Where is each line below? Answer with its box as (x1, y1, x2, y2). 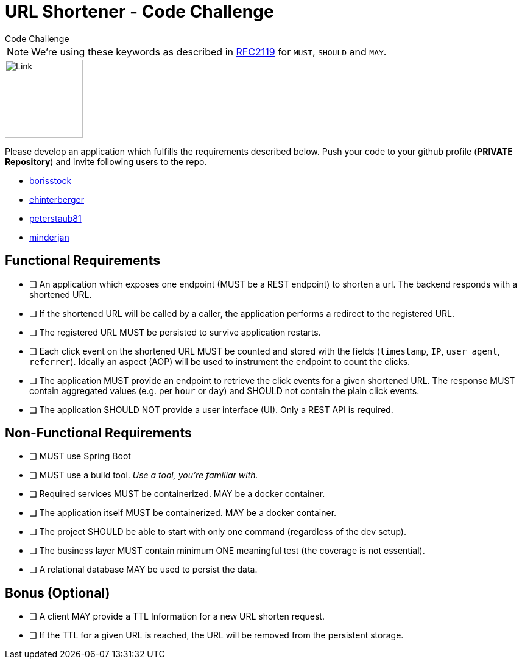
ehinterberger (29, 194, 84, 205)
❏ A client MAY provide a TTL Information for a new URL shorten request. (29, 611, 325, 622)
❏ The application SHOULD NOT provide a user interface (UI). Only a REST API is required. (29, 404, 393, 415)
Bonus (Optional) (5, 585, 110, 601)
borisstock (29, 175, 72, 186)
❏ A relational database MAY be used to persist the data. (29, 564, 258, 575)
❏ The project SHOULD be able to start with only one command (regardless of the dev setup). (29, 526, 406, 537)
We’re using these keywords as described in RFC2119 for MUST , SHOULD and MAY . (31, 45, 387, 58)
